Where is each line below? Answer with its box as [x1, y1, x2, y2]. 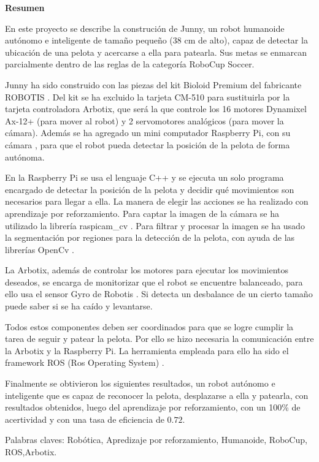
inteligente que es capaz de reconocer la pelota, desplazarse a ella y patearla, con [5, 388, 309, 401]
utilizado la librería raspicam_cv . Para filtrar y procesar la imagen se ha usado [5, 219, 305, 232]
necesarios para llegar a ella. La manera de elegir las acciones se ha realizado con [5, 195, 309, 208]
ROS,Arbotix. [5, 445, 57, 458]
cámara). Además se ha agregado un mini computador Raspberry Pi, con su [5, 126, 291, 139]
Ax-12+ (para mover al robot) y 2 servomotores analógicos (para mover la [5, 114, 284, 127]
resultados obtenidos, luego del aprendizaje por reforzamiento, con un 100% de [5, 401, 301, 414]
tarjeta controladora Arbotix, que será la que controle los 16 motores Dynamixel [5, 102, 307, 115]
